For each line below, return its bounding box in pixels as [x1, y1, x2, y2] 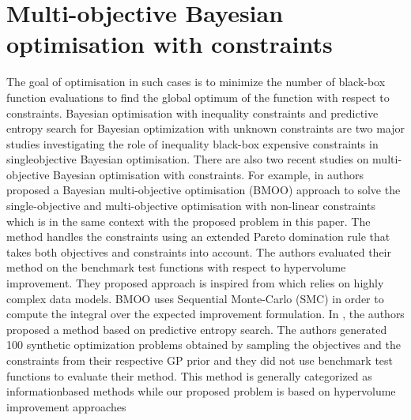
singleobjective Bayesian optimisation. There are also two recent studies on [6, 151, 369, 167]
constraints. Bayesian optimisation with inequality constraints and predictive [6, 104, 379, 121]
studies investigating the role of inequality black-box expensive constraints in [6, 135, 379, 152]
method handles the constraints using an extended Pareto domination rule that [6, 228, 390, 245]
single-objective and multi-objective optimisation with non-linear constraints [6, 197, 376, 214]
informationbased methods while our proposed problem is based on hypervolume [6, 383, 396, 399]
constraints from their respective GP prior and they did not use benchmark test [6, 352, 394, 368]
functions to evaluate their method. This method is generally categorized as [6, 367, 372, 384]
